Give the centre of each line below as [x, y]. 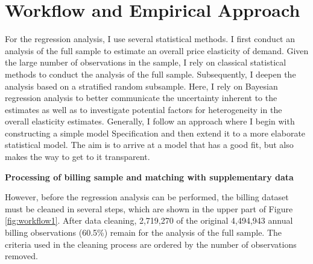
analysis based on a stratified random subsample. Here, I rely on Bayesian [141, 86]
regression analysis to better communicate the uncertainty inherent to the [141, 98]
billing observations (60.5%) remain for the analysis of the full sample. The [144, 232]
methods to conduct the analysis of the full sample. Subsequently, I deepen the [150, 74]
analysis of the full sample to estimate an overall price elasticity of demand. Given [157, 50]
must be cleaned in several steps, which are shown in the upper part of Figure [149, 208]
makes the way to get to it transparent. [77, 157]
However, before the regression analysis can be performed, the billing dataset [147, 197]
